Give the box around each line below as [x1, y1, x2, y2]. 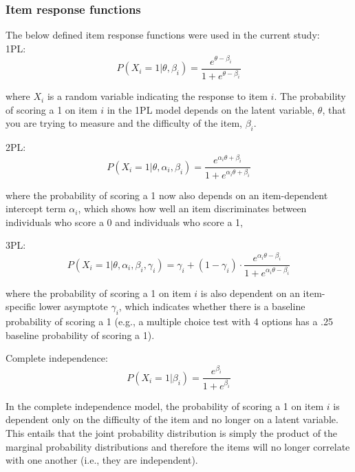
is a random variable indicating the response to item [47, 89, 268, 103]
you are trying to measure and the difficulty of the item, [6, 116, 242, 130]
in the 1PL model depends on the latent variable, [107, 102, 315, 116]
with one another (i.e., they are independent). [6, 453, 198, 467]
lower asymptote [39, 299, 108, 314]
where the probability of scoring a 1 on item [6, 285, 191, 300]
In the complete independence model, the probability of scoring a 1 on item [6, 398, 324, 413]
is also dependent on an [200, 285, 300, 300]
